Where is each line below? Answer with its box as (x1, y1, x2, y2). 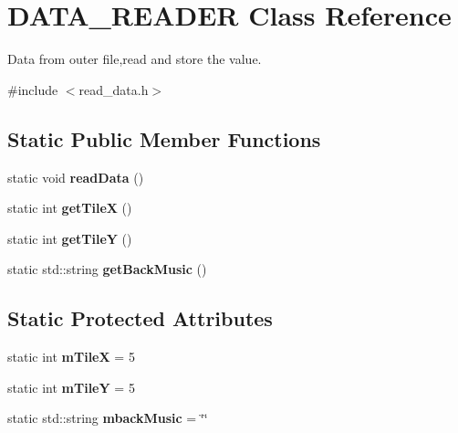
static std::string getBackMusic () (7, 259, 207, 279)
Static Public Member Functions (7, 124, 321, 153)
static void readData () (7, 167, 144, 186)
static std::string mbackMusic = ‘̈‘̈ (7, 408, 208, 428)
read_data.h (78, 79, 149, 99)
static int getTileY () (7, 228, 132, 248)
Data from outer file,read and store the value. (7, 49, 262, 69)
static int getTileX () (7, 198, 132, 217)
